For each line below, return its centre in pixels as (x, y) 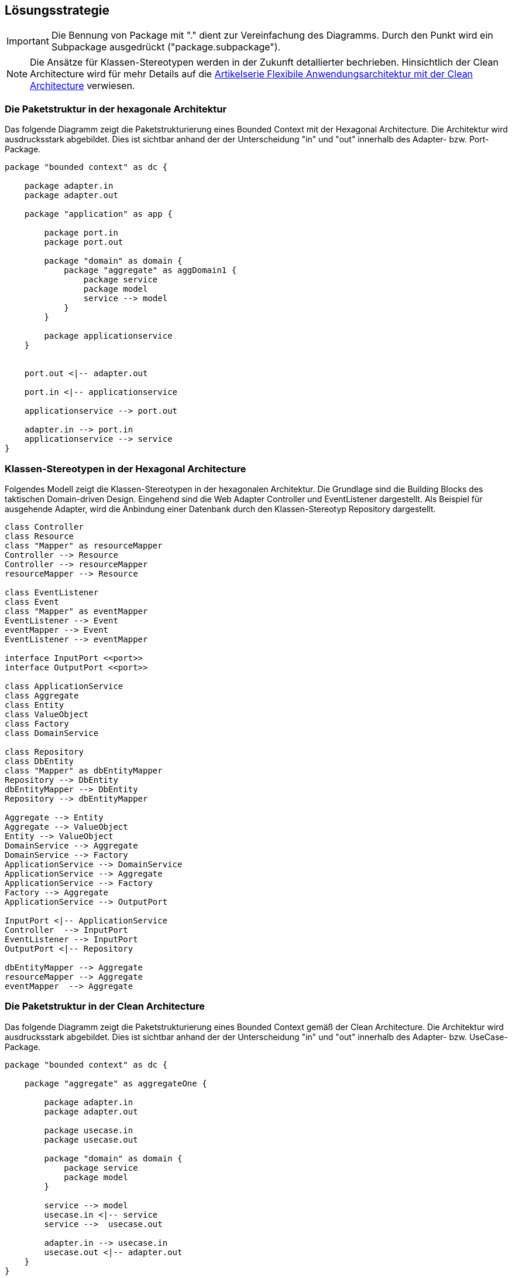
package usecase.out (91, 1139)
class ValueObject (47, 714)
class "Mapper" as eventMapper (76, 611)
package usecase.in (89, 1130)
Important (28, 41)
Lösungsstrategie (57, 10)
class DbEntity (39, 761)
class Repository (44, 752)
